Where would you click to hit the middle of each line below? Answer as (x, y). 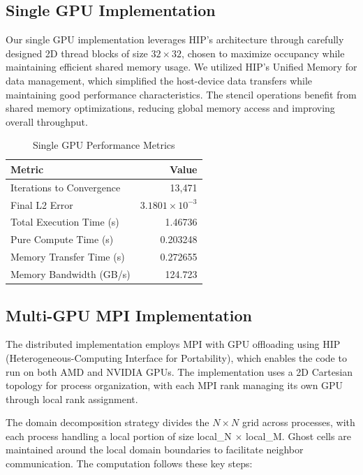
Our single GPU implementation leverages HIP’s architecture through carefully (175, 39)
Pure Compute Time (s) (62, 239)
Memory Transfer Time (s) (68, 257)
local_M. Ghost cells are (298, 436)
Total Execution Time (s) (65, 222)
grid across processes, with (298, 422)
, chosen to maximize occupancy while (263, 53)
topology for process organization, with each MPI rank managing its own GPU (175, 385)
